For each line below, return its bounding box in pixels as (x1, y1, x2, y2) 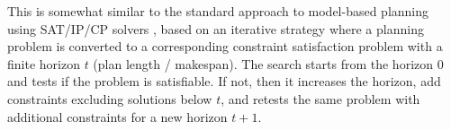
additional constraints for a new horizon (7, 107, 228, 126)
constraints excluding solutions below (7, 89, 212, 108)
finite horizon (7, 54, 80, 73)
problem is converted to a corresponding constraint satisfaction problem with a (7, 37, 443, 56)
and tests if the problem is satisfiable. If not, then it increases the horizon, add (7, 72, 441, 91)
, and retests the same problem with (221, 89, 420, 108)
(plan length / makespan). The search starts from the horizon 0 (93, 54, 444, 73)
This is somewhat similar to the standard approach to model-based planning (7, 2, 429, 20)
